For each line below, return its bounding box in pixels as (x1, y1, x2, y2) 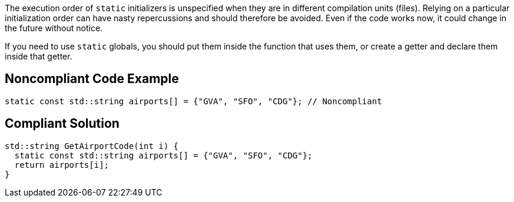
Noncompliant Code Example (5, 71, 179, 87)
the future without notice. (5, 23, 103, 33)
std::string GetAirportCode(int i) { (5, 141, 179, 151)
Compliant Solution (5, 116, 120, 131)
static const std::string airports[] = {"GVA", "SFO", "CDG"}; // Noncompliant (5, 96, 382, 106)
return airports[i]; (14, 160, 110, 170)
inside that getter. (5, 51, 72, 61)
